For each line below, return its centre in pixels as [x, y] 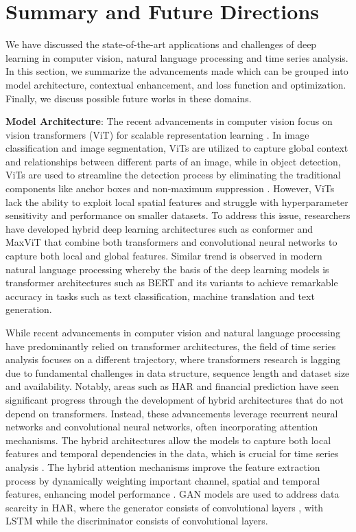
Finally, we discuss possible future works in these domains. [129, 98]
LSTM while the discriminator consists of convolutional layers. [137, 521]
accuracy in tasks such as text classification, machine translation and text [160, 296]
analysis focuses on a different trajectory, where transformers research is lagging [173, 359]
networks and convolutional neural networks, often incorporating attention [162, 427]
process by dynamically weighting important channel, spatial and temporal [163, 480]
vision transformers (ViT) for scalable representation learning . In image [157, 134]
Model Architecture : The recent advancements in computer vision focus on [169, 121]
